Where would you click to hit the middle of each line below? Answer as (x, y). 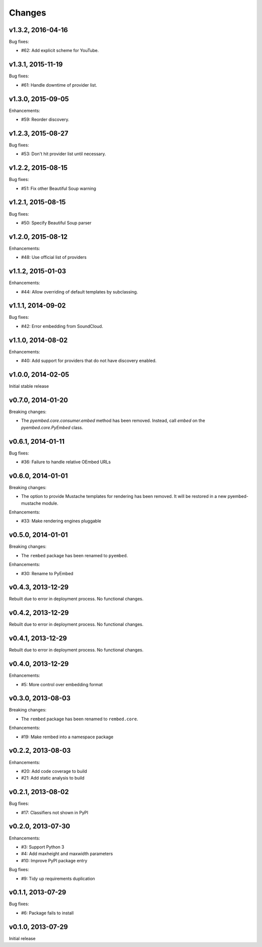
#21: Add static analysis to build (53, 778)
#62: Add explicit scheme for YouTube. (60, 51)
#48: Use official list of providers (54, 257)
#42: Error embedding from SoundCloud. (62, 326)
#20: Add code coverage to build (54, 771)
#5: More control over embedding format (62, 684)
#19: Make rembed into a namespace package (67, 737)
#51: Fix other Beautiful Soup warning (59, 188)
